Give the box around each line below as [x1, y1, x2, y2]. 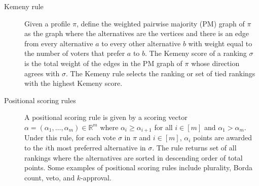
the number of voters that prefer [24, 48, 125, 58]
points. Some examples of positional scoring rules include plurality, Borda [24, 162, 252, 173]
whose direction [191, 57, 240, 68]
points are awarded [193, 132, 252, 143]
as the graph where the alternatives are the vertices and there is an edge [24, 28, 249, 39]
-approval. [81, 172, 112, 182]
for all [154, 121, 173, 132]
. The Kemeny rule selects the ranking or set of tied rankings [66, 68, 255, 78]
